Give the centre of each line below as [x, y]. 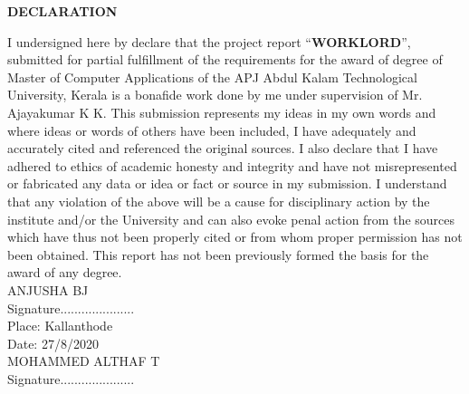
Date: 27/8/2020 [53, 343]
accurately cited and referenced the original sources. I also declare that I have [223, 148]
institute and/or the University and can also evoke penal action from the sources [231, 219]
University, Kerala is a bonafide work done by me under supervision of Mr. [215, 95]
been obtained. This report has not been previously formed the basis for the [218, 254]
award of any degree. [65, 272]
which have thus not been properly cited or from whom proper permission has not [235, 237]
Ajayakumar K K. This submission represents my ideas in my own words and [222, 112]
